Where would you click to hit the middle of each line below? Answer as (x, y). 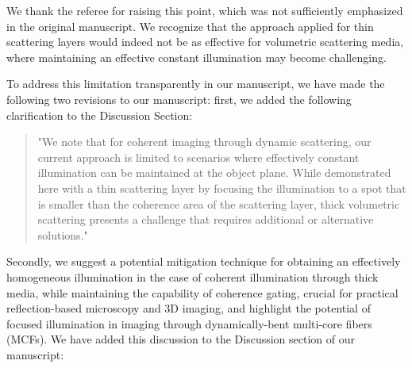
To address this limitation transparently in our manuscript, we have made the (196, 84)
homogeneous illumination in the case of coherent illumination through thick (193, 276)
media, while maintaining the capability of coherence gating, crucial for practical (202, 292)
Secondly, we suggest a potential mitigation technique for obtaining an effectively (204, 261)
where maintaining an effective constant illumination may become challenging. (196, 57)
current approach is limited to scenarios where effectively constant (198, 157)
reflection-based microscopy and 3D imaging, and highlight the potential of (189, 308)
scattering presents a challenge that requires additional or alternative (206, 219)
